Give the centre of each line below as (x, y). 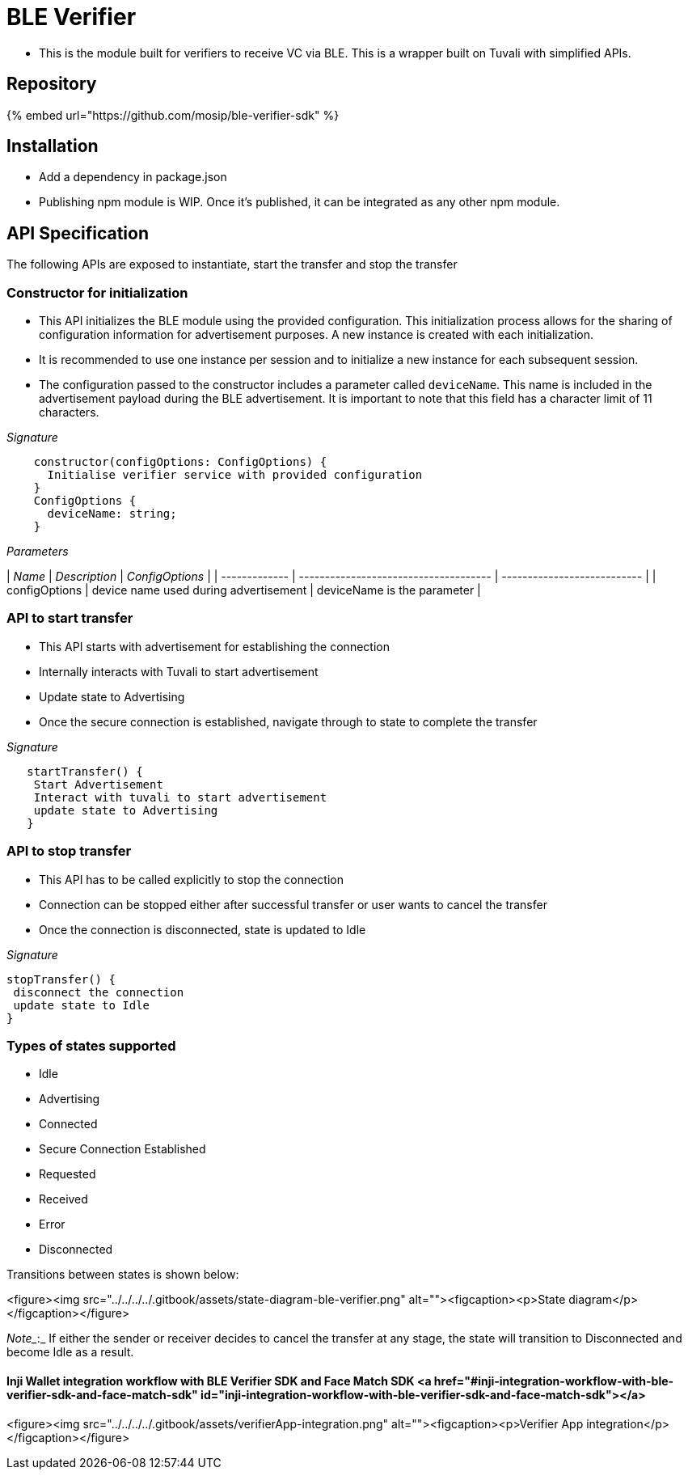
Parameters (38, 552)
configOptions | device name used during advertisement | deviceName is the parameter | (244, 590)
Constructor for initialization (97, 292)
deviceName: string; (112, 514)
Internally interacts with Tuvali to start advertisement (179, 671)
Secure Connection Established (122, 1149)
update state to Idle (82, 1005)
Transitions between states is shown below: (123, 1275)
